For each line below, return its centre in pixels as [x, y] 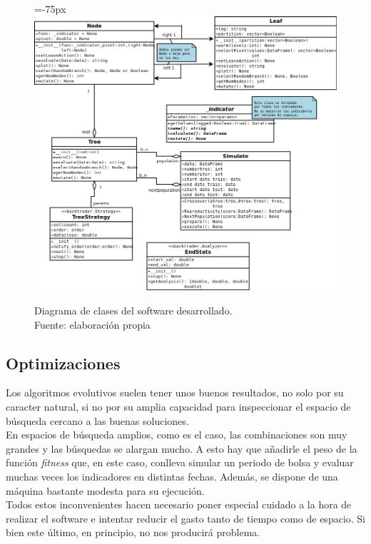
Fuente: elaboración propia [92, 324]
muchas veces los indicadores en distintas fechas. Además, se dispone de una [172, 476]
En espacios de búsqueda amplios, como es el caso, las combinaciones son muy [177, 435]
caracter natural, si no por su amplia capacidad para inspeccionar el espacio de [178, 406]
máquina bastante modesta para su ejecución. [105, 490]
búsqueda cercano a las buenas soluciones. [97, 420]
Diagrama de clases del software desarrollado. [133, 311]
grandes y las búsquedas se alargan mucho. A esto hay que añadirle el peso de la [182, 448]
